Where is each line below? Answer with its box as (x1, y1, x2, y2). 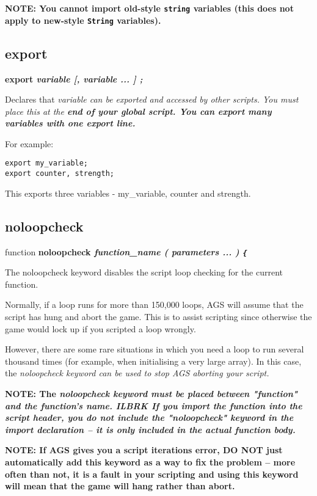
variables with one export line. (5, 117, 136, 129)
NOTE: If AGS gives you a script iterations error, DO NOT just (5, 443, 283, 456)
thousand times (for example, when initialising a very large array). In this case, (5, 354, 302, 367)
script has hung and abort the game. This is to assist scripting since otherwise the (5, 310, 312, 323)
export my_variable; (5, 159, 89, 168)
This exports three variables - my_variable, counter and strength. (5, 186, 251, 199)
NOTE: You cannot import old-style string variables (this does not (5, 2, 294, 14)
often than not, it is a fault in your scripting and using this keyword (5, 467, 299, 480)
